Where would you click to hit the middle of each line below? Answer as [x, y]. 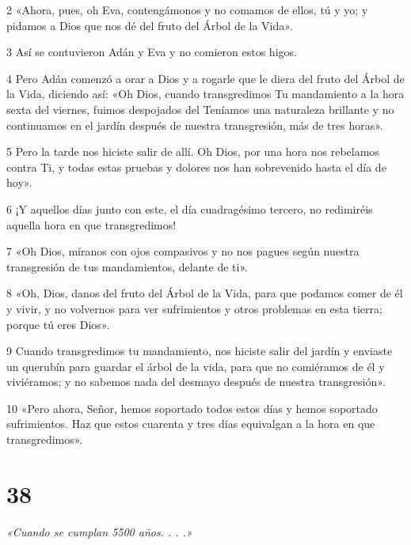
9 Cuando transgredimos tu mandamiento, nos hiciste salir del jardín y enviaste [200, 351]
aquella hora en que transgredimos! [91, 224]
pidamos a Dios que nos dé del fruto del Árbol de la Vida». [150, 25]
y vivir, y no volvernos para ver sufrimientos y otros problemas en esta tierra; [194, 308]
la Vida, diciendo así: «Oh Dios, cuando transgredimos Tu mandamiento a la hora [205, 94]
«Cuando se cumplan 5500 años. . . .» [99, 531]
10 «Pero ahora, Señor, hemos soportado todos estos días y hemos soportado [192, 408]
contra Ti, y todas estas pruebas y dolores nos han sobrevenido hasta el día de [196, 167]
